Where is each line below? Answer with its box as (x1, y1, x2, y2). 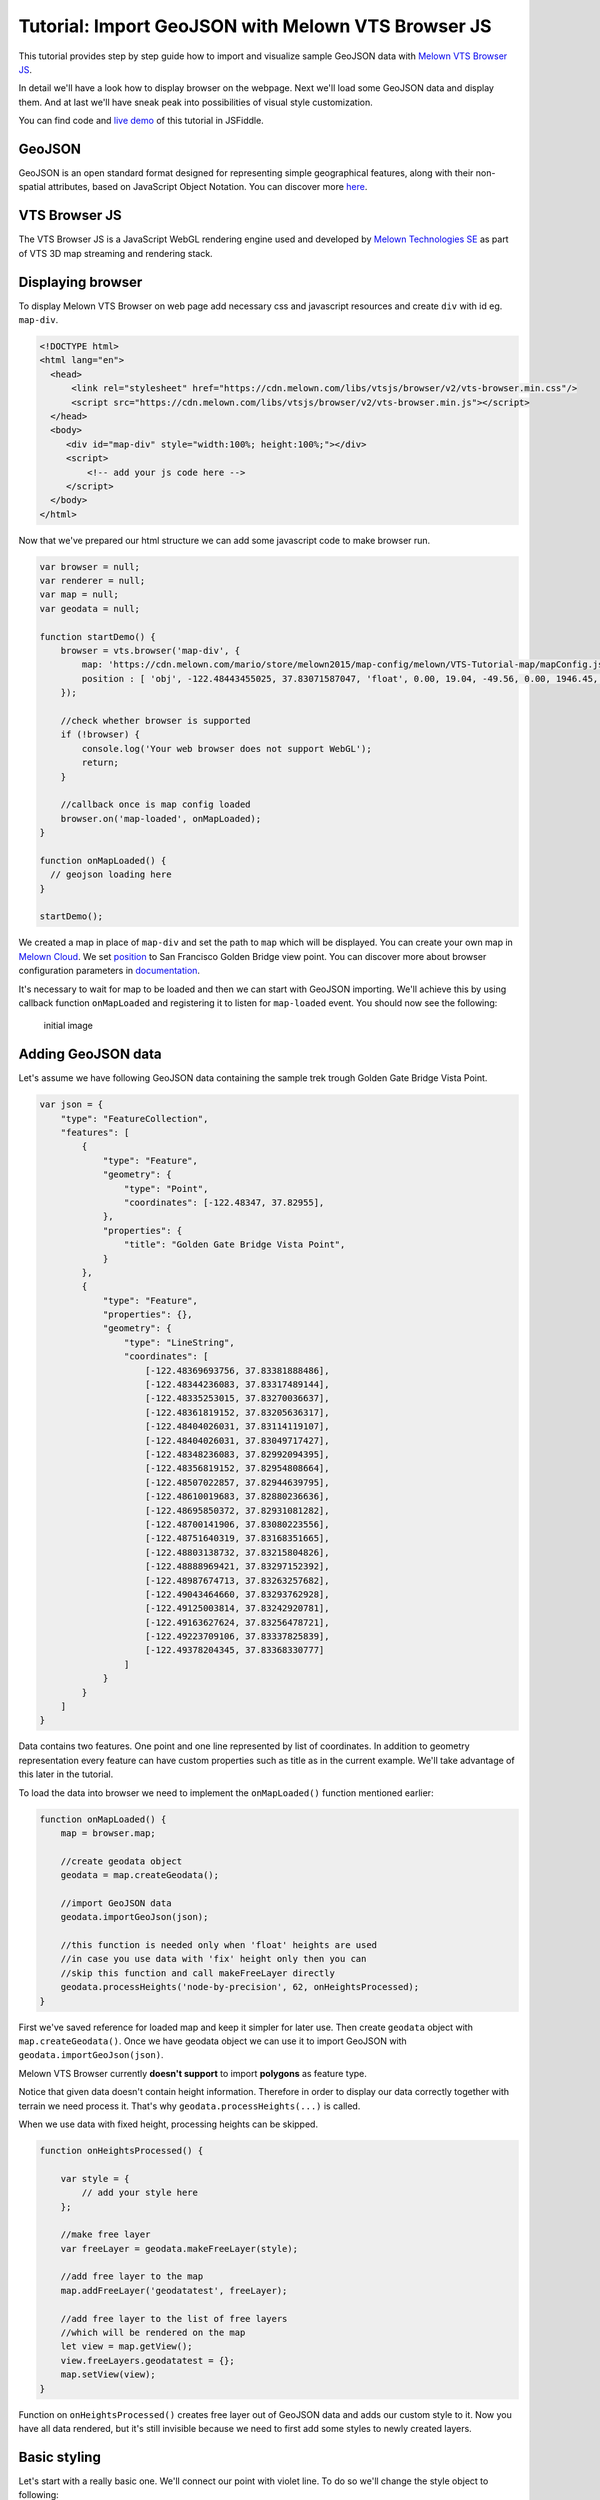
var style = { (60, 2173, 130, 2184)
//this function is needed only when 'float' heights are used (60, 1940, 378, 1951)
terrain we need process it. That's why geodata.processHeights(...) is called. (18, 2100, 361, 2112)
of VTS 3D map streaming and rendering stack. (18, 247, 214, 259)
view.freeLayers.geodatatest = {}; (60, 2355, 235, 2366)
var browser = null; (39, 561, 140, 572)
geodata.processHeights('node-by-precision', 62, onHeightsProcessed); (60, 1981, 420, 1993)
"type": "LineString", (123, 1336, 235, 1348)
